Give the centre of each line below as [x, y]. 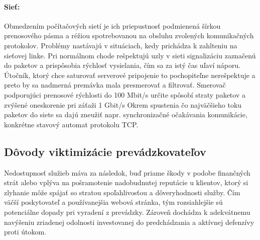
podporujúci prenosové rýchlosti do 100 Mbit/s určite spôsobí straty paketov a [125, 94]
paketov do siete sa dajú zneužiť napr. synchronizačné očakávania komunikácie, [126, 114]
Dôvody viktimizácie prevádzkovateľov [105, 151]
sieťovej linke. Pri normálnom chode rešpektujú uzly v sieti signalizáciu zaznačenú [130, 55]
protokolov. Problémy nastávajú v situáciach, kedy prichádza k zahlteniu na [121, 45]
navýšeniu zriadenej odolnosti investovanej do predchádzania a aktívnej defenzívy [129, 222]
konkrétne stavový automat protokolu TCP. [71, 124]
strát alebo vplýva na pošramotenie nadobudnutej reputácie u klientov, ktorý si [126, 182]
